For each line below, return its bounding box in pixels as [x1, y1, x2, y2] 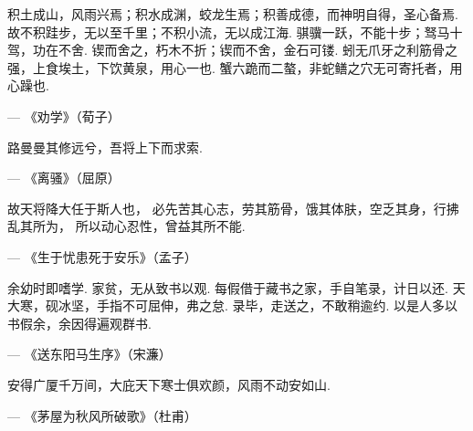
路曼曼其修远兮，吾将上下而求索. [7, 137, 203, 156]
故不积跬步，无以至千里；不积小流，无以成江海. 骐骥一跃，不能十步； [7, 22, 425, 41]
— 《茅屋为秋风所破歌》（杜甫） [7, 405, 197, 425]
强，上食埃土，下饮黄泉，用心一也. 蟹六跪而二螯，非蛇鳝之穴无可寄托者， [7, 58, 450, 77]
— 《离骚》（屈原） [7, 168, 121, 187]
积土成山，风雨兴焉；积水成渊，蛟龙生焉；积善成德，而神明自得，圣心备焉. [7, 5, 458, 23]
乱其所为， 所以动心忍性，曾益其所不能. [7, 216, 246, 236]
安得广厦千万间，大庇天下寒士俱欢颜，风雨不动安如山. [7, 374, 331, 394]
